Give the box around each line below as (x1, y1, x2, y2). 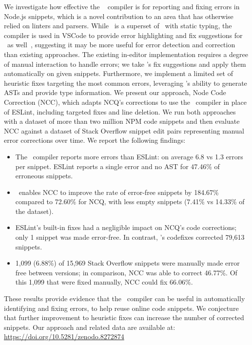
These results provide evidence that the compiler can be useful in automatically (4, 293, 245, 304)
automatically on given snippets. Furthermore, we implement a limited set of (4, 68, 233, 78)
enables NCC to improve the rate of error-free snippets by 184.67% (19, 187, 219, 197)
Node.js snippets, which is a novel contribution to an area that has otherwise (4, 11, 233, 21)
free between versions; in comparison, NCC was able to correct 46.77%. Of (15, 267, 237, 277)
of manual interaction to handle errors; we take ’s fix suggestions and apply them (4, 58, 246, 69)
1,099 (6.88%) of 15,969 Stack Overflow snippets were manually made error (15, 258, 240, 268)
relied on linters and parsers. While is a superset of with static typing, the (4, 20, 232, 31)
